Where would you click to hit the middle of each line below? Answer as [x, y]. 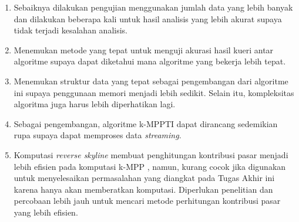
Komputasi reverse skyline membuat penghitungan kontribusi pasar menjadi [151, 154]
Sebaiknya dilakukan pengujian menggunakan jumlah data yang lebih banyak [153, 7]
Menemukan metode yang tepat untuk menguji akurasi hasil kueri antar [144, 49]
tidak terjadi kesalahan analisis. [70, 30]
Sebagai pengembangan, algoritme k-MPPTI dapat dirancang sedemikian [146, 123]
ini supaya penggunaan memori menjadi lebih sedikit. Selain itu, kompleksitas [154, 92]
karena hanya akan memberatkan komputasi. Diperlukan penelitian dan [143, 189]
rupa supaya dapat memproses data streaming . [98, 135]
